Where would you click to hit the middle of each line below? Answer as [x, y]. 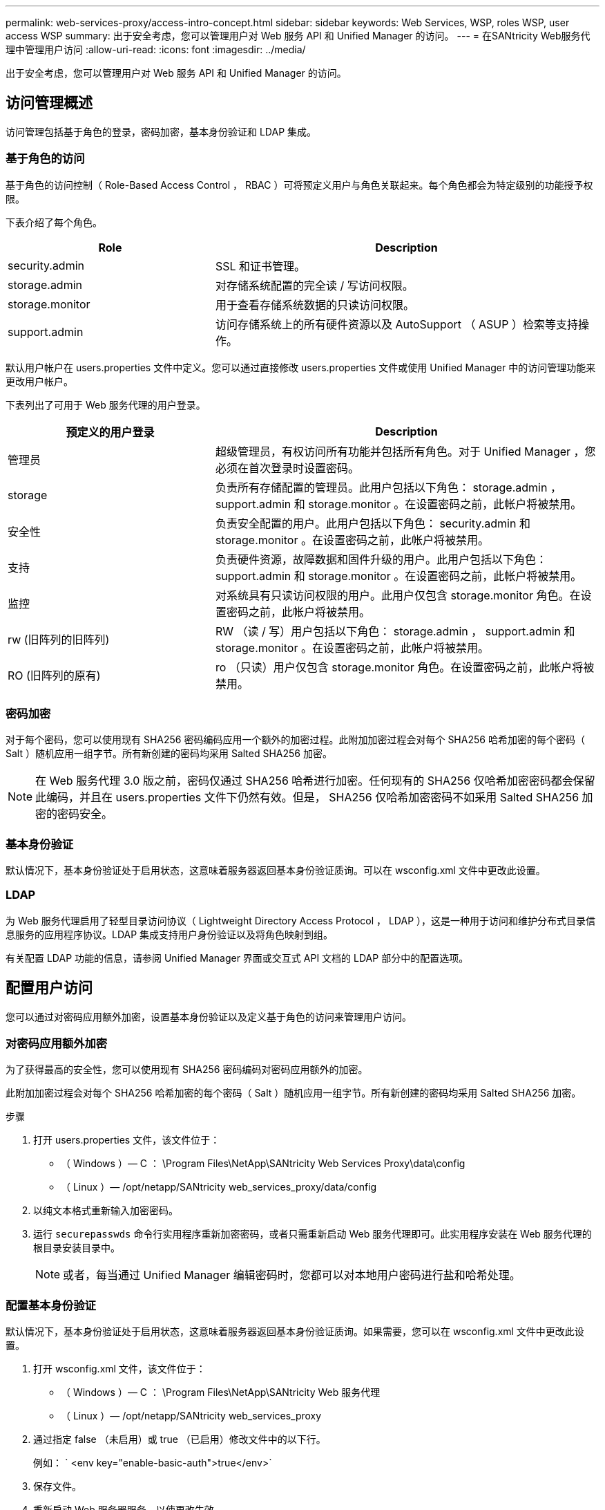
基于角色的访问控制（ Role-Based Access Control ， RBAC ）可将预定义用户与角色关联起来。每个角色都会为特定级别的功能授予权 [299, 185]
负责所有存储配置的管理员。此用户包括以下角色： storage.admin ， [388, 487]
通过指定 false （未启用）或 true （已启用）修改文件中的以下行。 [180, 1439]
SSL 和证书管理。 [260, 266]
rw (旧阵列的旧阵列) [59, 639]
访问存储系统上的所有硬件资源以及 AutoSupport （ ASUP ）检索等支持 [396, 324]
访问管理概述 [49, 103]
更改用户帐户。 [39, 381]
